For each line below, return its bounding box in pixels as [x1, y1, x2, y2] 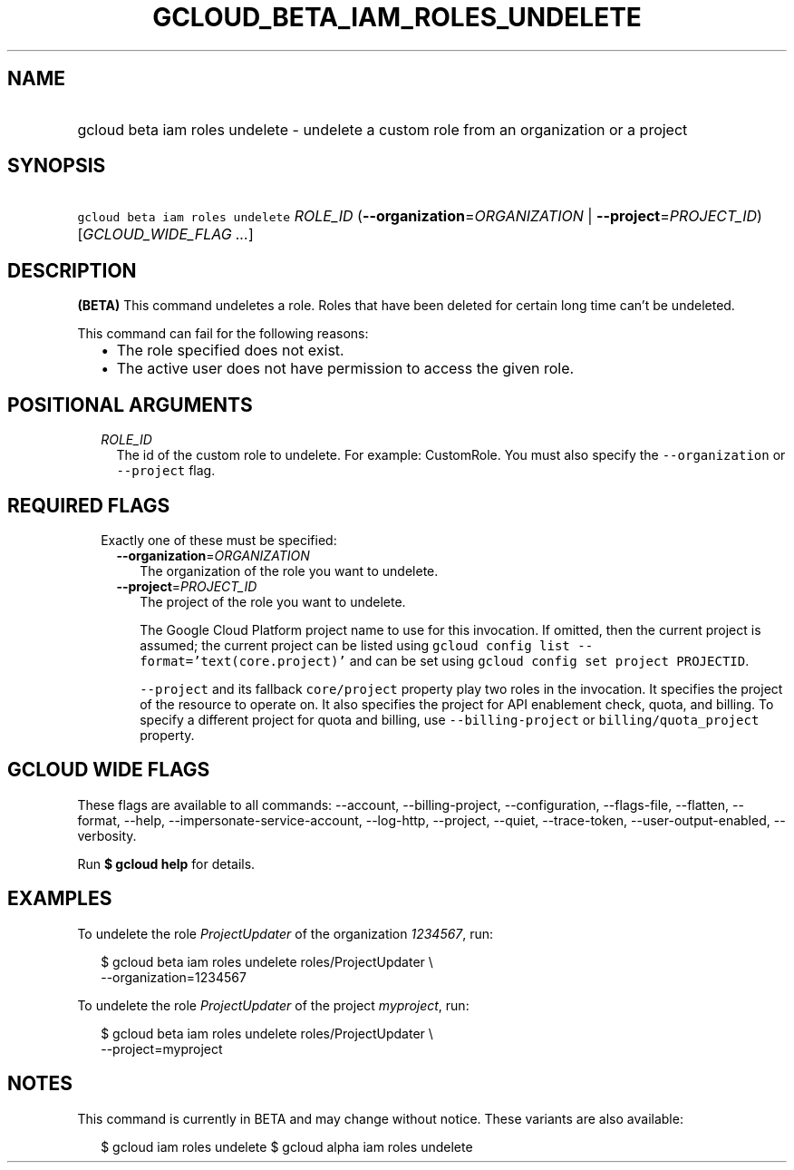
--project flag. [116, 463, 216, 479]
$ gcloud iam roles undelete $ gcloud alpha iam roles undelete [101, 1138, 473, 1155]
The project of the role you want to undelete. [140, 593, 406, 609]
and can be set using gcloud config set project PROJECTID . [349, 652, 750, 668]
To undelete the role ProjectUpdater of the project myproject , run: [77, 997, 470, 1013]
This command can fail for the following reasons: [77, 326, 369, 342]
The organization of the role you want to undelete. [140, 562, 439, 579]
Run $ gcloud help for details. [77, 855, 256, 872]
